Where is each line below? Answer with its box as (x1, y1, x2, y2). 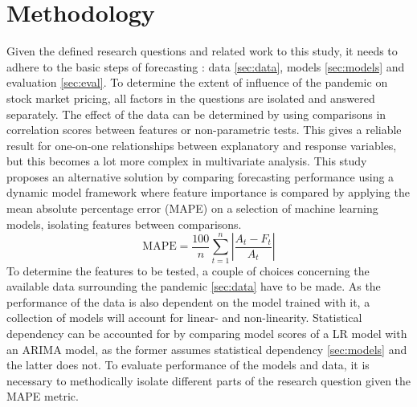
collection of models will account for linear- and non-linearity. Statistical (6, 309, 362, 326)
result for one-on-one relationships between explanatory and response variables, (6, 136, 397, 153)
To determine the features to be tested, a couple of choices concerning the (6, 262, 370, 279)
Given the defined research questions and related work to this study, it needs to (6, 43, 398, 59)
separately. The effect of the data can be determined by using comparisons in (6, 105, 386, 122)
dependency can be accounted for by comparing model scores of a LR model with (6, 324, 407, 341)
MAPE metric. (6, 388, 79, 405)
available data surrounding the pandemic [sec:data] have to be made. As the (6, 278, 381, 295)
